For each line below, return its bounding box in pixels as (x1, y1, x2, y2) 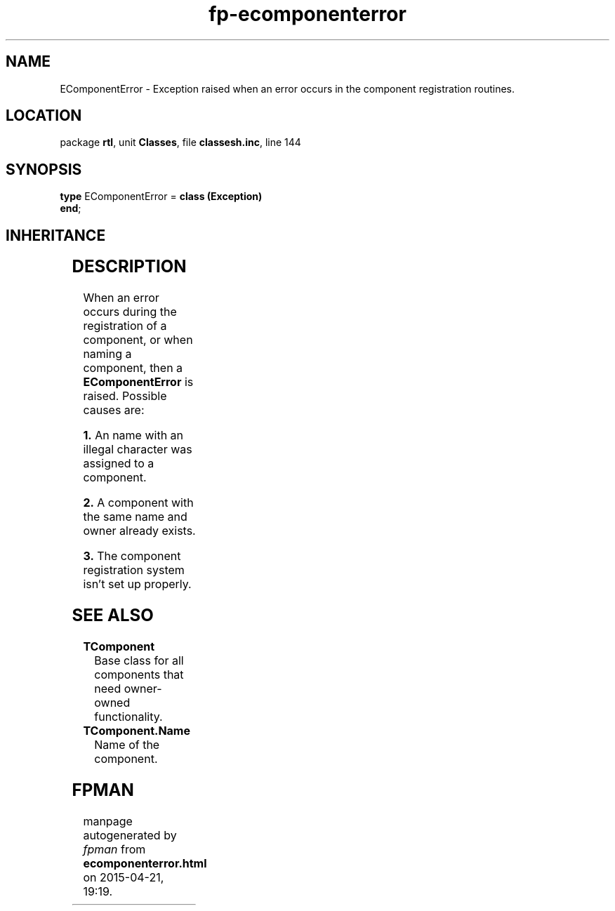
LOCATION (6, 107, 82, 125)
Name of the (94, 737, 160, 752)
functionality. (94, 709, 163, 724)
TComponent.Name (83, 723, 190, 738)
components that (94, 667, 184, 681)
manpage (83, 813, 133, 828)
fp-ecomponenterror (209, 2, 406, 26)
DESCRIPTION (72, 256, 187, 277)
